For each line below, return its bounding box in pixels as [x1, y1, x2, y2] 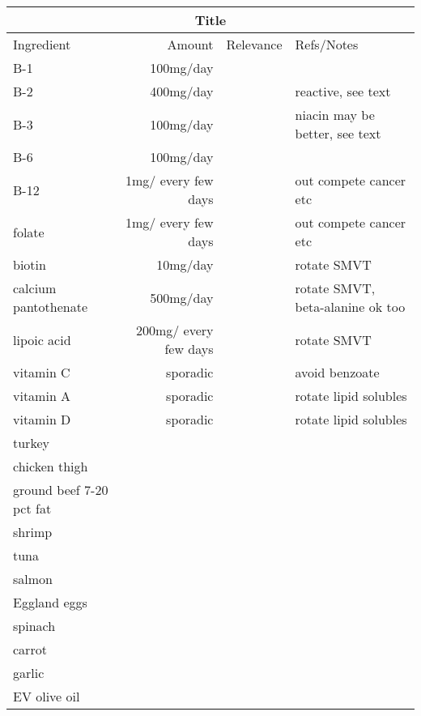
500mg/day [150, 288, 214, 307]
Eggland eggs [13, 593, 87, 612]
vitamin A [13, 386, 71, 405]
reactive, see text [295, 82, 391, 100]
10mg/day [156, 255, 214, 274]
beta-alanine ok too [295, 297, 406, 316]
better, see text [295, 124, 381, 143]
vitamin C [13, 363, 70, 381]
